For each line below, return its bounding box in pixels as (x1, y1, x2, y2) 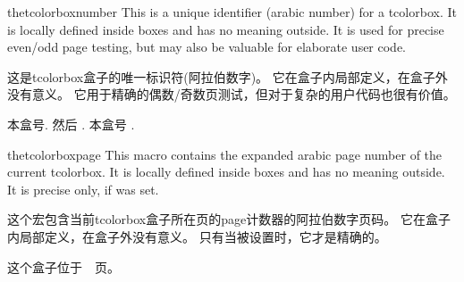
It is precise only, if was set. (7, 179, 159, 198)
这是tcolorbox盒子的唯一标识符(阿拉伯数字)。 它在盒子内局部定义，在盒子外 (7, 67, 448, 86)
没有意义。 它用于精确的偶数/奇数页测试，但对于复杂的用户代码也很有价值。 (7, 85, 456, 104)
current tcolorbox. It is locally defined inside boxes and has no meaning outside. (7, 162, 445, 181)
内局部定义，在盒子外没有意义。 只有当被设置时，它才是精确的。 (7, 227, 387, 245)
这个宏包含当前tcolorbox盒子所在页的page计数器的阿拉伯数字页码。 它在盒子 (7, 210, 451, 228)
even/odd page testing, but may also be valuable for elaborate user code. (7, 37, 407, 56)
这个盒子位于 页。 (7, 257, 120, 276)
